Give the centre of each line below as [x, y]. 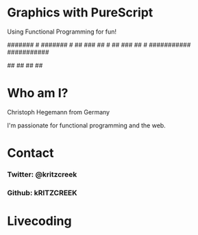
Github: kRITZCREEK [42, 193]
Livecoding [39, 221]
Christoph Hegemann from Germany [59, 112]
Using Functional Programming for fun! [62, 32]
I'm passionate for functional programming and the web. [86, 125]
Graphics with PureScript [80, 13]
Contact [30, 153]
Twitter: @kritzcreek [42, 174]
